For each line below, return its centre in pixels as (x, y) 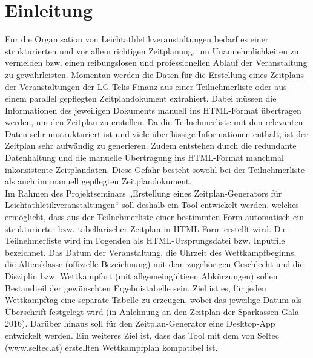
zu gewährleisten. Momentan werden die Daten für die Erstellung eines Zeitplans (154, 74)
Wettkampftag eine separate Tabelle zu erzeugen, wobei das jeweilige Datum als (153, 300)
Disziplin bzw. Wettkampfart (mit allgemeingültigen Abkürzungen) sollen (141, 276)
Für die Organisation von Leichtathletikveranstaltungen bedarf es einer (137, 39)
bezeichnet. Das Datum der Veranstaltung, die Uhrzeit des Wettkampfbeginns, (151, 252)
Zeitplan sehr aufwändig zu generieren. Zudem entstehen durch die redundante (151, 145)
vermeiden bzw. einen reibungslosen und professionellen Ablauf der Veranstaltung (156, 63)
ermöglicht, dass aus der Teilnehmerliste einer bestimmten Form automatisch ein (154, 217)
